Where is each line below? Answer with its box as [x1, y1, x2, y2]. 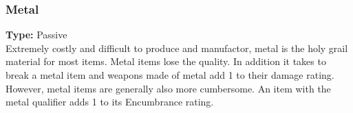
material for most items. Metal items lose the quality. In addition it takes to [6, 54, 326, 68]
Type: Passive [6, 27, 67, 42]
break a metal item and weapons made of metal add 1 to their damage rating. [6, 68, 334, 81]
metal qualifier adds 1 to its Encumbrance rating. [6, 95, 214, 109]
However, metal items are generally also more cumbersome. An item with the [6, 81, 331, 95]
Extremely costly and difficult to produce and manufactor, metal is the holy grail [6, 40, 348, 55]
